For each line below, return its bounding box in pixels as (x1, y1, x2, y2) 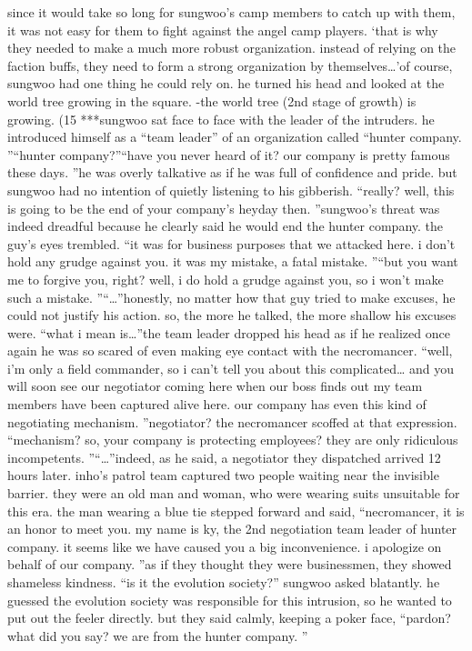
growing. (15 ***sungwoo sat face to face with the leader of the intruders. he (7, 109, 435, 128)
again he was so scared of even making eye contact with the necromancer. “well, (7, 341, 453, 360)
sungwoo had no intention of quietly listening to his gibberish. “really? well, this (7, 180, 455, 199)
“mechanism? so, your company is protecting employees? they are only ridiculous (7, 430, 458, 449)
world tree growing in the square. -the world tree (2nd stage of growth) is (7, 91, 417, 110)
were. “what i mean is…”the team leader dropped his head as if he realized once (7, 323, 450, 342)
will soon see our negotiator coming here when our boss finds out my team (7, 376, 423, 396)
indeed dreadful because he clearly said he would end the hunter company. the (7, 216, 444, 235)
